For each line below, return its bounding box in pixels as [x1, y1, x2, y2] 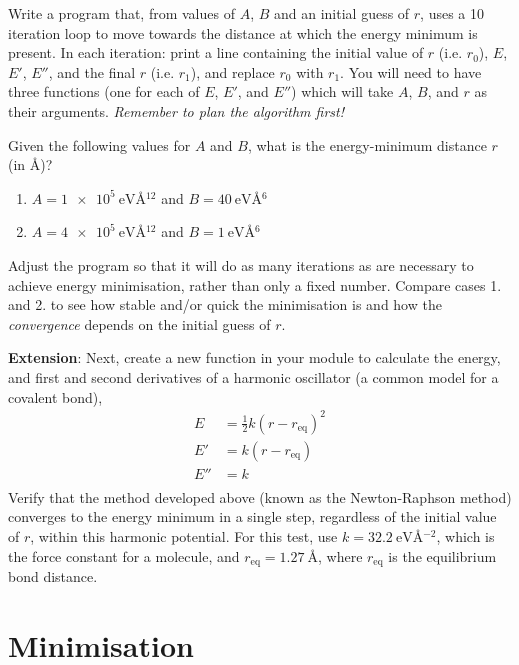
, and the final [48, 61, 136, 82]
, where [318, 545, 363, 566]
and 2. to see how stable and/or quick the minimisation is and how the [8, 294, 442, 315]
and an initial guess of [274, 3, 410, 23]
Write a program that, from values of [8, 3, 235, 23]
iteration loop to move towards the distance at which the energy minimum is [8, 22, 478, 43]
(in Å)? [8, 154, 53, 175]
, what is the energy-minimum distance [247, 134, 487, 155]
